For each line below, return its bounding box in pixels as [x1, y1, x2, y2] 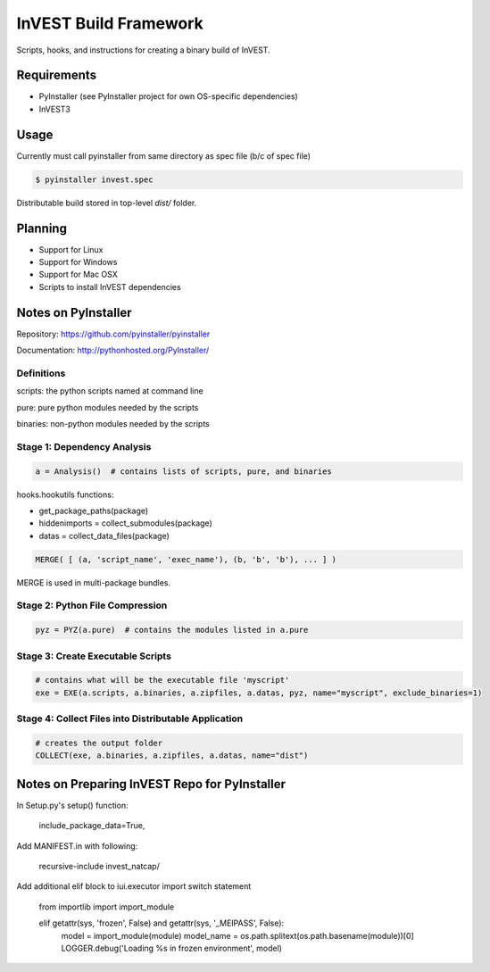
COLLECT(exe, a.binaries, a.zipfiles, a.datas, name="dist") [35, 751, 309, 760]
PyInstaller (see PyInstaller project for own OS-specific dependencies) [38, 91, 298, 102]
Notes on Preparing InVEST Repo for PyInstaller [16, 777, 286, 792]
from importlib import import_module [38, 901, 175, 912]
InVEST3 [38, 104, 71, 114]
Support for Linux [38, 244, 104, 254]
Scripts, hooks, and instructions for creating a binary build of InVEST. [16, 45, 271, 55]
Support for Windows [38, 257, 118, 268]
